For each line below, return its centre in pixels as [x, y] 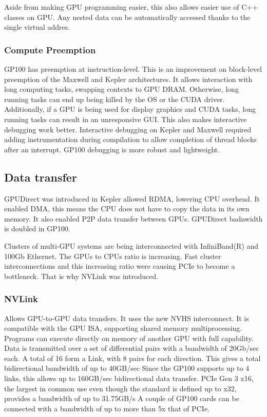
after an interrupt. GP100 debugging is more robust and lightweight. [112, 149]
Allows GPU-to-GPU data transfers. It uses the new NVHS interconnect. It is [127, 318]
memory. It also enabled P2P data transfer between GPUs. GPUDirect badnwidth [133, 218]
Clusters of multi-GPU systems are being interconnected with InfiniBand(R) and [131, 245]
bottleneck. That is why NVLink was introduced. [81, 276]
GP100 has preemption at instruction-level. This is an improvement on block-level [133, 69]
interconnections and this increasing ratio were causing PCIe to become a [120, 266]
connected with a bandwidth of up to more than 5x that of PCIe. [107, 408]
